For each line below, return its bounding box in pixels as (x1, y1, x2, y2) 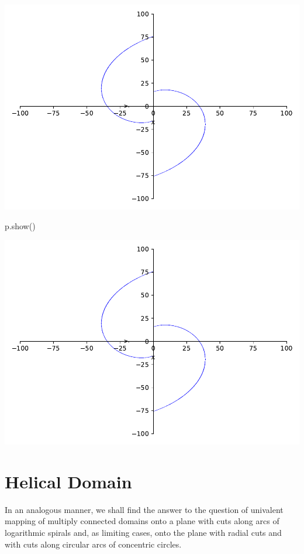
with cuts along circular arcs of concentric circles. (5, 538, 182, 550)
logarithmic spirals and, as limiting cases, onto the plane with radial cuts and (5, 526, 282, 538)
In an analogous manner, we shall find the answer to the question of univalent (5, 503, 284, 515)
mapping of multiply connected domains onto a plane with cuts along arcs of (5, 515, 279, 527)
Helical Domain (5, 469, 132, 493)
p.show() (5, 219, 36, 232)
